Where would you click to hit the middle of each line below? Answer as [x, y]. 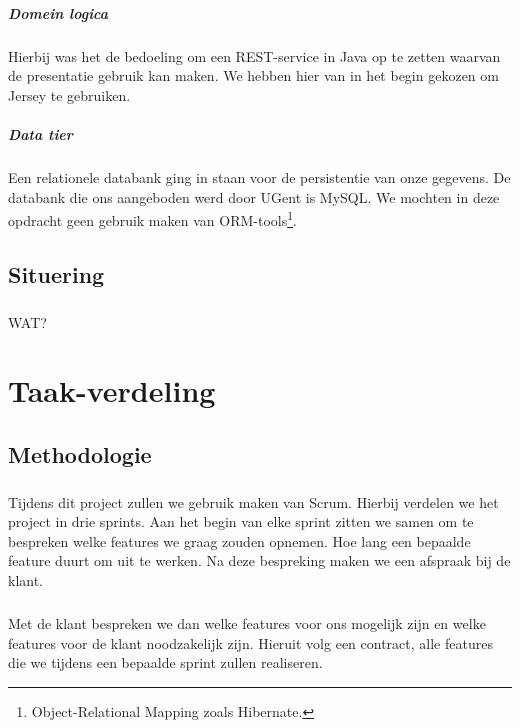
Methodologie [80, 453]
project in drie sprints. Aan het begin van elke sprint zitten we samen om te [241, 521]
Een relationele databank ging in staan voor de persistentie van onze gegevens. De [259, 176]
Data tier [40, 133]
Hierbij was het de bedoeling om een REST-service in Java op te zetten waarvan [254, 55]
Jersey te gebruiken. [69, 94]
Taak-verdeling [112, 390]
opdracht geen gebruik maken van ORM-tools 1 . [152, 218]
